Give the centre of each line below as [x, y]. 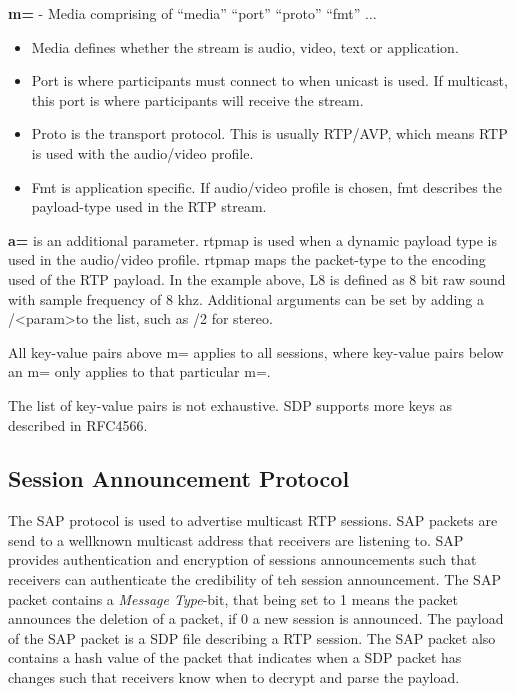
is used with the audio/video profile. [142, 152]
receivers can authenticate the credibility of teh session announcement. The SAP [254, 579]
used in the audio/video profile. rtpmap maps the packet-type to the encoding [247, 259]
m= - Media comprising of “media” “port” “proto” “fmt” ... [192, 13]
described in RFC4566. [78, 424]
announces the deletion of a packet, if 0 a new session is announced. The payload [256, 618]
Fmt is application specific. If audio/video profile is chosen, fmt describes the [266, 186]
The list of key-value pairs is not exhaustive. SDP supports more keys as [230, 404]
